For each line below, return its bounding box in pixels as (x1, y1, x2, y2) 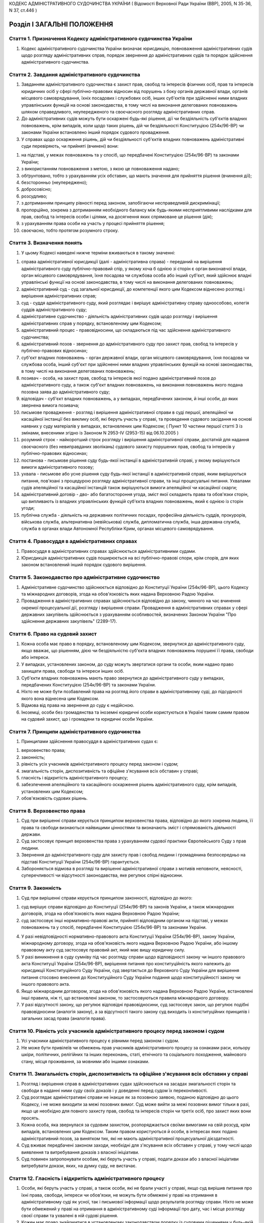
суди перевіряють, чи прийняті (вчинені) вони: (21, 143, 119, 149)
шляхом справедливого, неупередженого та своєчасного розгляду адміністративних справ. (21, 109, 216, 115)
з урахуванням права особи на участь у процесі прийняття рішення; (21, 221, 165, 226)
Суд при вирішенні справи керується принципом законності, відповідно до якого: (21, 895, 193, 901)
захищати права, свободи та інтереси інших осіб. (21, 668, 125, 674)
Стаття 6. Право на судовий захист (9, 631, 97, 637)
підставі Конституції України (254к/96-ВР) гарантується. (21, 859, 140, 864)
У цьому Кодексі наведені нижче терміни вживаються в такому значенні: (21, 249, 176, 255)
